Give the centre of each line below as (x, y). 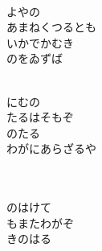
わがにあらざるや (51, 148)
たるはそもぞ (40, 117)
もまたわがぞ (40, 222)
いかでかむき (40, 42)
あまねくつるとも (51, 27)
